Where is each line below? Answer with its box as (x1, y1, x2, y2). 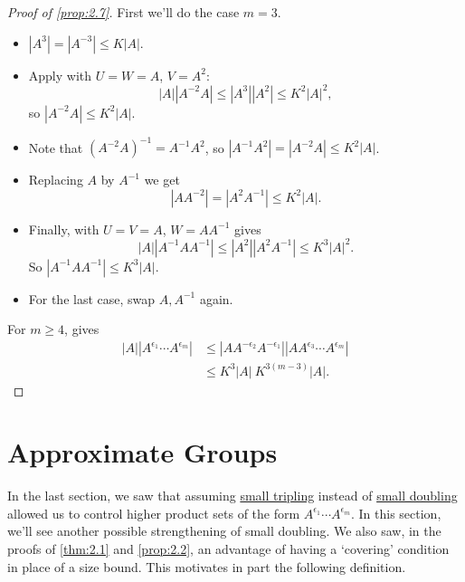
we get (144, 170, 180, 189)
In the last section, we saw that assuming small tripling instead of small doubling (7, 486, 458, 505)
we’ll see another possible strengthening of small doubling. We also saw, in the (7, 521, 441, 540)
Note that (28, 138, 83, 157)
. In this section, (350, 503, 441, 522)
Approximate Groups (7, 434, 278, 471)
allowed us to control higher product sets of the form (7, 503, 300, 522)
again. (199, 289, 233, 308)
